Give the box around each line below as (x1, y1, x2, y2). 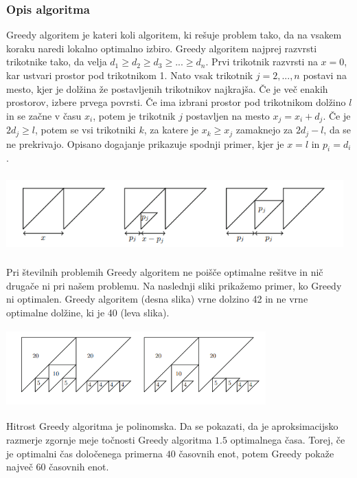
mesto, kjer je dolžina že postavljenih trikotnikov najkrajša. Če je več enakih (6, 81, 328, 96)
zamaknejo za (235, 122, 293, 137)
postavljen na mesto (185, 108, 270, 122)
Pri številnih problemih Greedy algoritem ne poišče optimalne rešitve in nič (6, 265, 323, 279)
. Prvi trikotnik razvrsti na (205, 54, 318, 69)
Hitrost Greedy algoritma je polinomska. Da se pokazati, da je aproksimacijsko (6, 419, 338, 433)
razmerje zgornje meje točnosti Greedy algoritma (6, 432, 212, 446)
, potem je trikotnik (93, 108, 176, 122)
